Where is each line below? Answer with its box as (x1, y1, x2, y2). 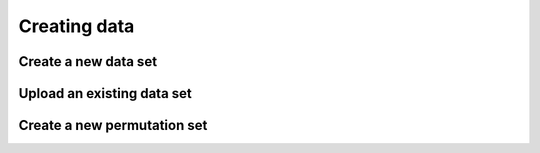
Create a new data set (18, 53, 158, 70)
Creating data (18, 15, 135, 37)
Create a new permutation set (18, 117, 208, 134)
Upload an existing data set (18, 85, 192, 102)
